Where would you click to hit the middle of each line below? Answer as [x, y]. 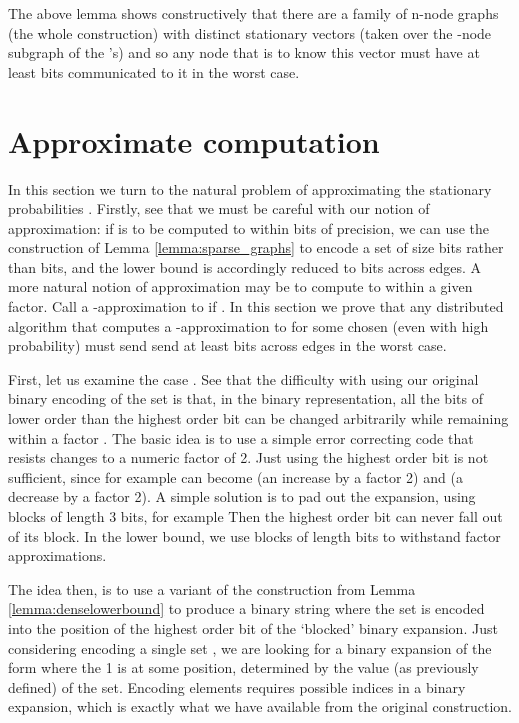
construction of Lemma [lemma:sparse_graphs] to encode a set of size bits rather [256, 247]
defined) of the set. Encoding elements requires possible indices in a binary [237, 686]
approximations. [57, 555]
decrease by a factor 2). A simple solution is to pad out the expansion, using [242, 496]
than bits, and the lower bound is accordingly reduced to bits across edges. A [245, 266]
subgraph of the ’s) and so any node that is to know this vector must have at [244, 52]
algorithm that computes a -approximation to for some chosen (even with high [248, 325]
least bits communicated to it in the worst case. [154, 71]
